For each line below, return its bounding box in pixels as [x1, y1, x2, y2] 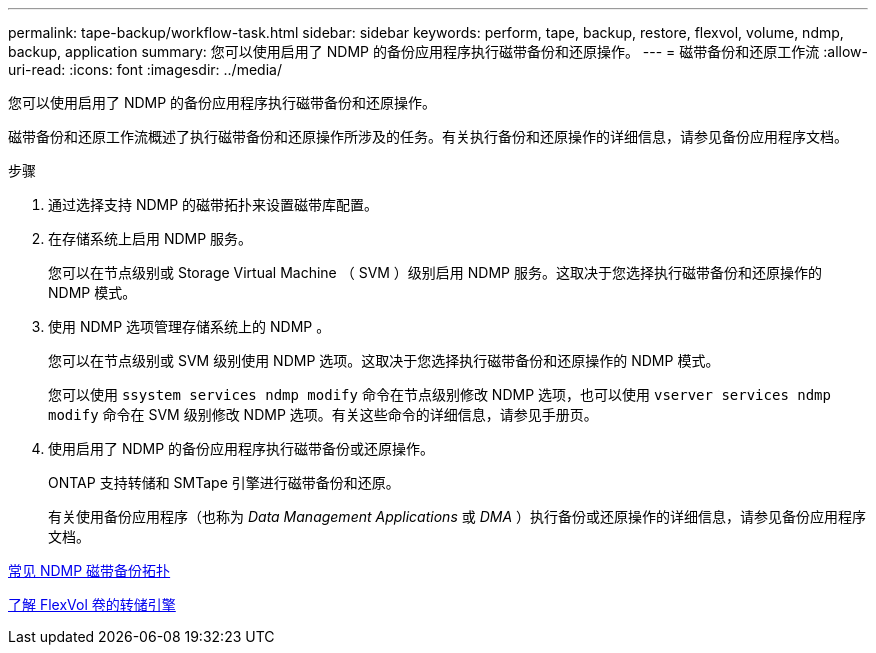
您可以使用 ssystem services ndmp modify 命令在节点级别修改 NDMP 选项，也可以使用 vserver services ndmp [48, 386, 831, 403]
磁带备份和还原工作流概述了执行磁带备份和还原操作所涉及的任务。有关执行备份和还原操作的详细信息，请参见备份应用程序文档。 [8, 128, 848, 145]
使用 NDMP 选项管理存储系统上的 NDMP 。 [48, 318, 331, 335]
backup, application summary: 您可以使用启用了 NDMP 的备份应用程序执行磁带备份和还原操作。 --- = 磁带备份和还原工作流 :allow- [8, 43, 868, 60]
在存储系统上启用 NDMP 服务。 [48, 230, 253, 247]
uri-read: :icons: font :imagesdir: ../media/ [8, 61, 282, 78]
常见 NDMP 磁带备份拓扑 [8, 562, 171, 579]
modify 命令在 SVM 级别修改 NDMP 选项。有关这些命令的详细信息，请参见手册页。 [48, 406, 598, 423]
